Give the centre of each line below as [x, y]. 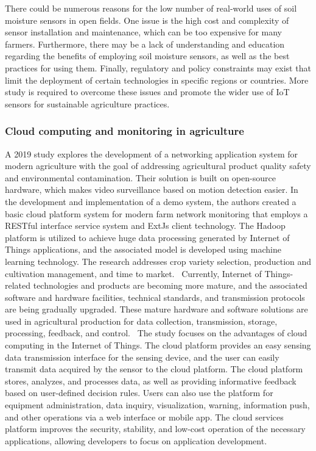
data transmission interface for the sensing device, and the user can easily [142, 357]
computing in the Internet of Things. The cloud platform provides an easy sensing [158, 345]
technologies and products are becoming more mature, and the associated [170, 285]
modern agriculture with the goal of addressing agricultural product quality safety [158, 166]
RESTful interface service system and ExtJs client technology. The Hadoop [145, 225]
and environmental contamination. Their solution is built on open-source [140, 177]
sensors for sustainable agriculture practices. [87, 103]
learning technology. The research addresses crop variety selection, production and [158, 261]
